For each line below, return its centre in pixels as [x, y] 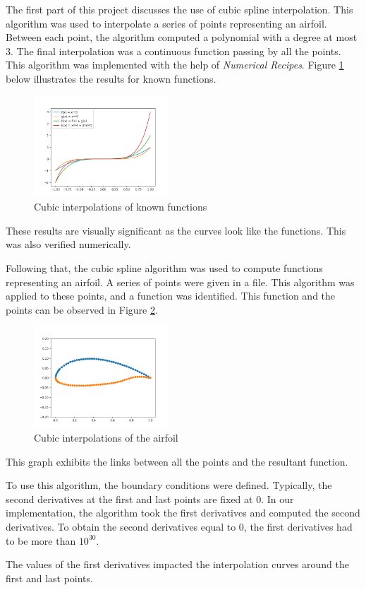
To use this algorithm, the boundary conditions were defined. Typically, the [169, 485]
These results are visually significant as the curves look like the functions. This [176, 230]
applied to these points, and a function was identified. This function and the [171, 296]
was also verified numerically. [68, 244]
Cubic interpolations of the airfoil [106, 438]
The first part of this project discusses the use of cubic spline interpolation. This [179, 9]
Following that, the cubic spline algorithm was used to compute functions [164, 268]
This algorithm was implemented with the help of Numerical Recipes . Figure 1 [175, 65]
